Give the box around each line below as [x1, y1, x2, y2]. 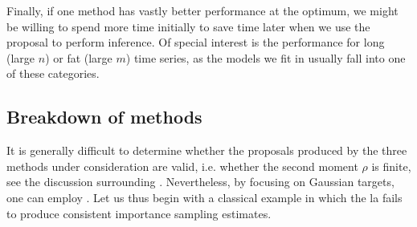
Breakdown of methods [6, 104, 202, 129]
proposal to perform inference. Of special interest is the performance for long [6, 34, 385, 51]
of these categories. [6, 65, 100, 82]
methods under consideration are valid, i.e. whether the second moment [6, 157, 358, 174]
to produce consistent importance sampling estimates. [6, 205, 272, 221]
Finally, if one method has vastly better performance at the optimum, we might [6, 2, 399, 18]
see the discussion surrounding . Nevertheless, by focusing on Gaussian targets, [6, 173, 395, 190]
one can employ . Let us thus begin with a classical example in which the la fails [6, 188, 403, 205]
